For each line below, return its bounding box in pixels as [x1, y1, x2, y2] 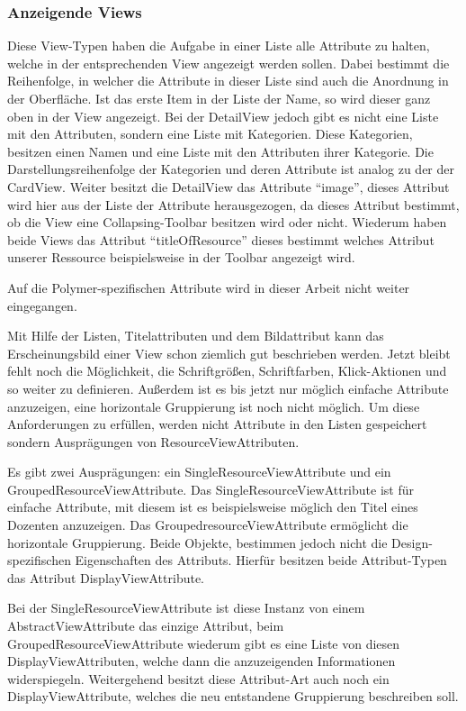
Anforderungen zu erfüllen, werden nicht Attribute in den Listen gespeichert [7, 415, 427, 433]
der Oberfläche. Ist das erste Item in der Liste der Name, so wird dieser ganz [7, 89, 431, 107]
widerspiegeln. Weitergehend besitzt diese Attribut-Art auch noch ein [7, 669, 390, 688]
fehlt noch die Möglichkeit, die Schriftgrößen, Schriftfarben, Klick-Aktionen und [7, 361, 447, 380]
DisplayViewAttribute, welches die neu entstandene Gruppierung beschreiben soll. [7, 687, 459, 706]
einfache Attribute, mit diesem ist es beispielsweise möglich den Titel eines [7, 497, 418, 516]
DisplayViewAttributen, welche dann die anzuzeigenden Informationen [7, 652, 396, 670]
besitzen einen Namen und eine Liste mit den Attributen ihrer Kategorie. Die [7, 141, 434, 160]
